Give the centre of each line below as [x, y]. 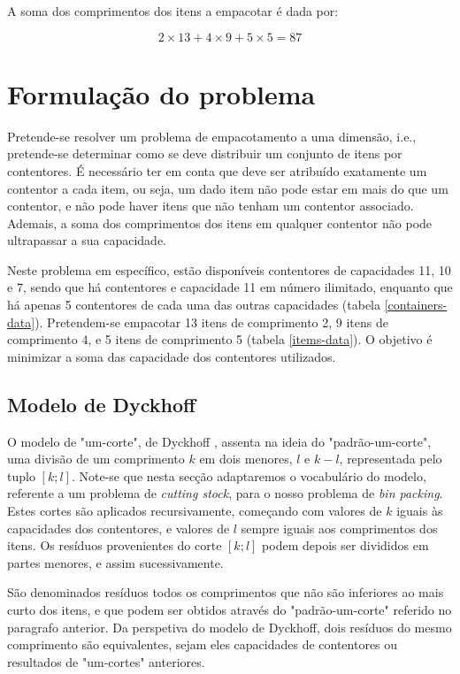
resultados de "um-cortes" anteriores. [106, 661]
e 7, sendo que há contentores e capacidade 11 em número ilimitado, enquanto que [230, 287]
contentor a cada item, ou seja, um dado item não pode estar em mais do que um [228, 188]
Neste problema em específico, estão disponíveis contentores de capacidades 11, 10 [229, 269]
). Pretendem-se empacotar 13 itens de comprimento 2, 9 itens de [211, 322]
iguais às [420, 511]
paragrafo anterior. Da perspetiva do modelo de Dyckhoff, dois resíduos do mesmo [230, 627]
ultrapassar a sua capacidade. [87, 240]
